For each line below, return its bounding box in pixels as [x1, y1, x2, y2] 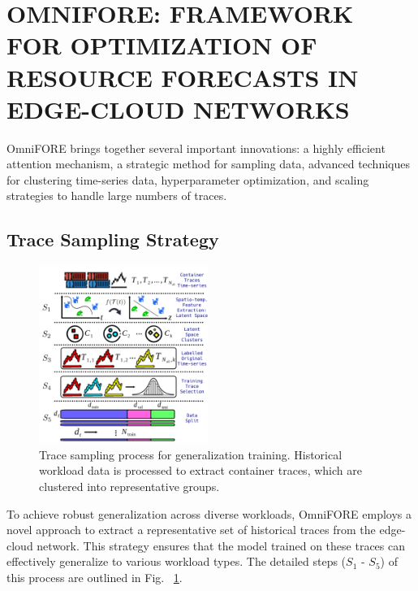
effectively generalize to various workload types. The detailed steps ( [6, 553, 347, 570]
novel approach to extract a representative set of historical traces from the [6, 521, 376, 538]
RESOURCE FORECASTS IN [6, 60, 359, 93]
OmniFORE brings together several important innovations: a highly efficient [6, 139, 386, 156]
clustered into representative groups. [39, 478, 220, 494]
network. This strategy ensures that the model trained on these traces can [37, 537, 406, 554]
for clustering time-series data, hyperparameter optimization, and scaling [6, 171, 369, 188]
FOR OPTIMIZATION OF [6, 28, 317, 62]
